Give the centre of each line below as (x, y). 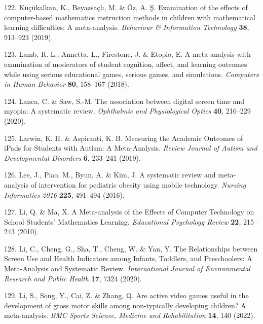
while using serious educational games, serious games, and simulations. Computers (131, 74)
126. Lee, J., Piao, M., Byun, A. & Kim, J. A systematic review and (110, 175)
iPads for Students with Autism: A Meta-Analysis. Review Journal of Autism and (131, 148)
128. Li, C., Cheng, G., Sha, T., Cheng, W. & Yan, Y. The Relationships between (131, 248)
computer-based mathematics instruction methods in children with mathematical (130, 17)
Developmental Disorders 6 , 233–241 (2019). (72, 157)
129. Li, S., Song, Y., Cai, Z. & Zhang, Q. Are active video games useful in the (126, 295)
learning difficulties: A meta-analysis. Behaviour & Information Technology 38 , (127, 27)
